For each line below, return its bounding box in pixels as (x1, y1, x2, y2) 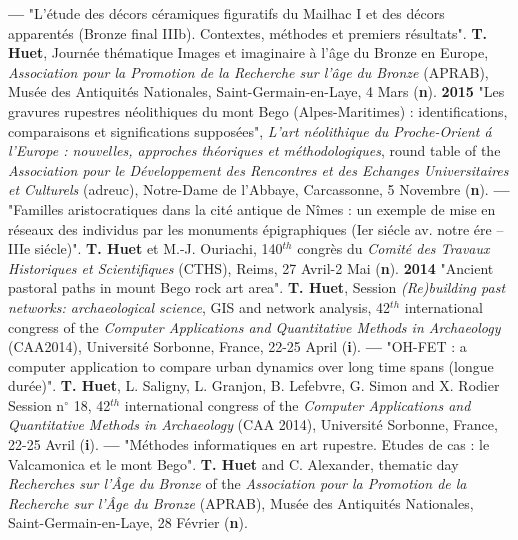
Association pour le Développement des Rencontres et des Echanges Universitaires (8, 159, 509, 180)
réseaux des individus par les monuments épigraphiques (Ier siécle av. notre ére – (8, 218, 504, 239)
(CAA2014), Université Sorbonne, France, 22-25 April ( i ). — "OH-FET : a (8, 336, 467, 357)
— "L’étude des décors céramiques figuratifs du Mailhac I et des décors (8, 3, 445, 23)
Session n (8, 394, 65, 415)
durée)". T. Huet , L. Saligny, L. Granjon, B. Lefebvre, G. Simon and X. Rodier (8, 375, 500, 396)
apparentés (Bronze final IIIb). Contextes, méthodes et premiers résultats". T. (8, 22, 488, 43)
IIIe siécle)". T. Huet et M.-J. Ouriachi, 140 (8, 238, 283, 259)
